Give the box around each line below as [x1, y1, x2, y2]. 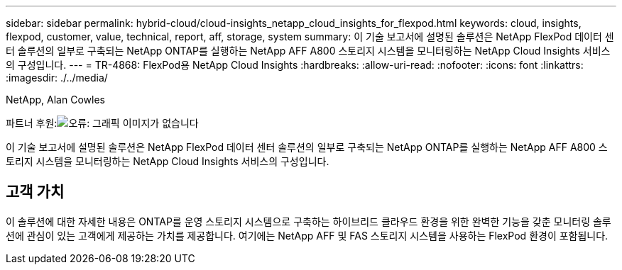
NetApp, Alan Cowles [6, 94, 105, 106]
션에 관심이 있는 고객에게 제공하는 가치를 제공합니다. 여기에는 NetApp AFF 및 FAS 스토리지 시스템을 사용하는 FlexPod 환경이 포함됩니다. [6, 229, 609, 242]
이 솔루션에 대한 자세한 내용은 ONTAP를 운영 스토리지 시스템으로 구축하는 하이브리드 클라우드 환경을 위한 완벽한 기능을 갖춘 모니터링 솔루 [6, 215, 611, 227]
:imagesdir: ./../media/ [6, 72, 108, 84]
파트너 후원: [6, 117, 58, 129]
